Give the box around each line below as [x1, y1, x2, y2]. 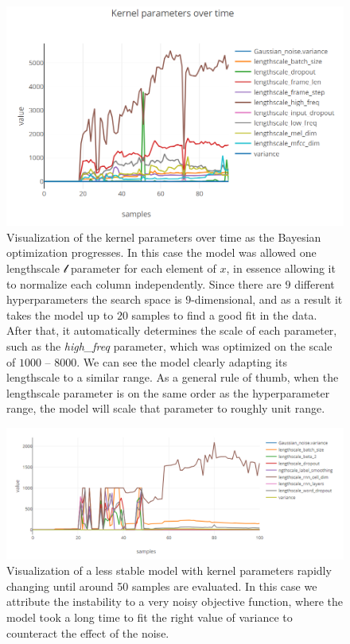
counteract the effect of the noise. [6, 624, 169, 641]
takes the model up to [6, 306, 114, 323]
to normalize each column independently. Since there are [6, 275, 282, 292]
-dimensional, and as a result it [191, 291, 343, 308]
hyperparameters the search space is [6, 291, 182, 308]
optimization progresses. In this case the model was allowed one [6, 244, 317, 261]
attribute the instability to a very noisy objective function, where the [6, 593, 344, 610]
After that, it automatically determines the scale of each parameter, [6, 322, 337, 339]
